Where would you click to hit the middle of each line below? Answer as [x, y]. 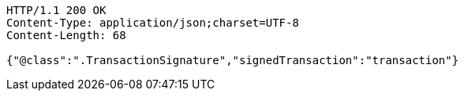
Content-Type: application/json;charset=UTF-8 [153, 23]
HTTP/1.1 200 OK [56, 10]
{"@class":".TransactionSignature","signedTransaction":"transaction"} [233, 60]
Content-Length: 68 [66, 35]
